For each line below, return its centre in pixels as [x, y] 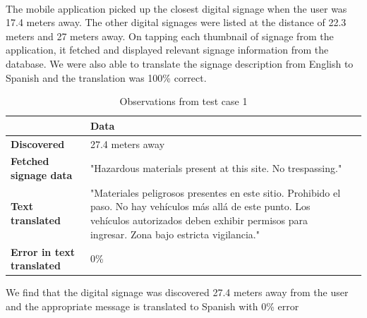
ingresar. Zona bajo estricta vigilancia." [175, 234]
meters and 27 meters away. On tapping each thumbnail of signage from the [170, 36]
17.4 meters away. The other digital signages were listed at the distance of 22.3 [176, 22]
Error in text [43, 251]
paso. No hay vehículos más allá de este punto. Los [200, 206]
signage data [42, 175]
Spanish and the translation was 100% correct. [106, 77]
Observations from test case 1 [183, 101]
